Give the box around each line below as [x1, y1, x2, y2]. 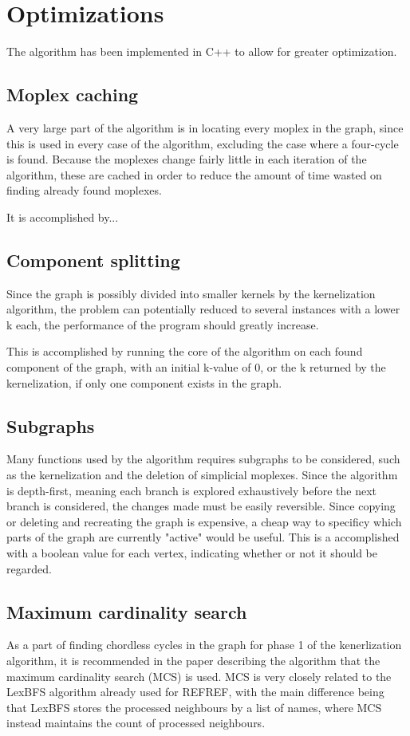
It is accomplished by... [6, 208, 119, 225]
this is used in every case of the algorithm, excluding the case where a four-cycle [6, 135, 399, 152]
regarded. [6, 560, 52, 577]
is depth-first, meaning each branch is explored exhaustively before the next [6, 482, 377, 498]
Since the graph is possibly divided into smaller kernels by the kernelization [6, 285, 376, 301]
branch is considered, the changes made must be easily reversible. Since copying [6, 498, 396, 514]
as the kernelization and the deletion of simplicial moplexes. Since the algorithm [6, 466, 398, 483]
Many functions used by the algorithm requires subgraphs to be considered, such [6, 451, 400, 467]
